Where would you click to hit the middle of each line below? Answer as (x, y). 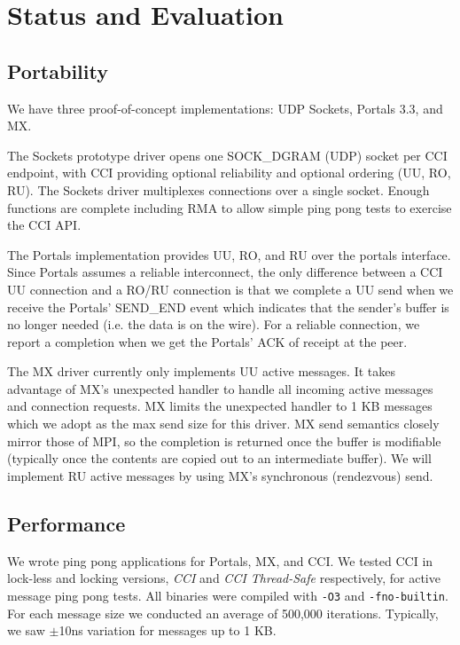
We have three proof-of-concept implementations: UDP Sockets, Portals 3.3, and (225, 108)
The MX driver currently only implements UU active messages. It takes (201, 371)
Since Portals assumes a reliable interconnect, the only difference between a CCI (225, 272)
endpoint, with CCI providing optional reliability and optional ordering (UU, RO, (229, 173)
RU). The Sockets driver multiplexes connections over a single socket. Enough (218, 189)
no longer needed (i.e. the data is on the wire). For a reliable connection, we (214, 324)
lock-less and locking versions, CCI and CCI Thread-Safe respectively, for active (224, 578)
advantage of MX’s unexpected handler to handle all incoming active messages (220, 388)
